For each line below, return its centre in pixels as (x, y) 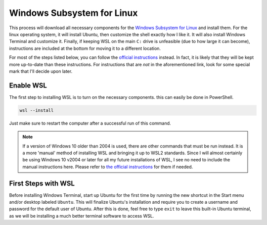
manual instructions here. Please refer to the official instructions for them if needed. (108, 167)
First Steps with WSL (42, 183)
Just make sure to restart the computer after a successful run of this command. (90, 123)
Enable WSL (28, 85)
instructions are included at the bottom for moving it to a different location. (85, 48)
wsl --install (37, 110)
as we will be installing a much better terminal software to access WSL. (82, 216)
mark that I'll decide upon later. (41, 71)
